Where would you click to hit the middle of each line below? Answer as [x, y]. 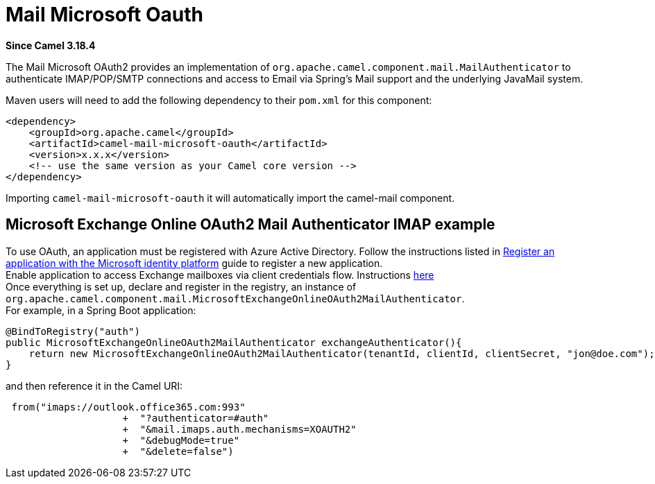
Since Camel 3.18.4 [51, 45]
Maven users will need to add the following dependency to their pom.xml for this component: [219, 100]
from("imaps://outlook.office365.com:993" [128, 407]
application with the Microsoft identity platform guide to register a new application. [194, 263]
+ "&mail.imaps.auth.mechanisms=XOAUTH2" [239, 429]
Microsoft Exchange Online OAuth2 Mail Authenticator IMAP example [250, 225]
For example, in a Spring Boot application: [101, 310]
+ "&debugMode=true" [181, 440]
